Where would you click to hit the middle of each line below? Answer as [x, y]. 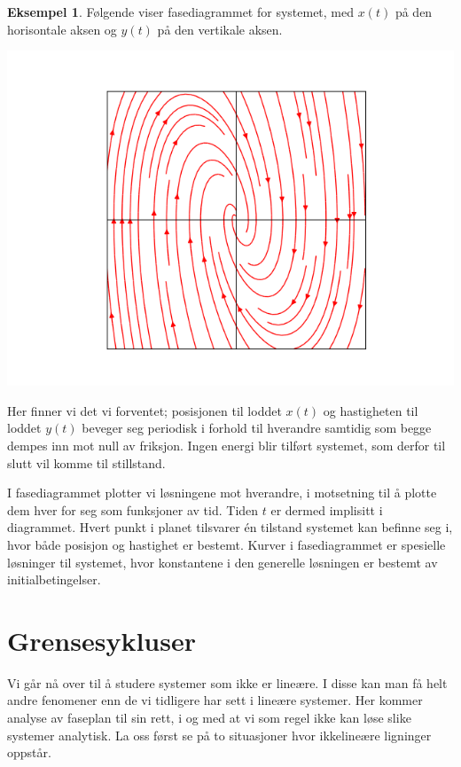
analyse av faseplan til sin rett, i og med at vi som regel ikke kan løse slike [209, 718]
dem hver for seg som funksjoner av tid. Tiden [133, 509]
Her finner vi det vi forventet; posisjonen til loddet [145, 410]
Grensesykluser [102, 640]
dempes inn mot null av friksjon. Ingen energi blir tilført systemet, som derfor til [227, 445]
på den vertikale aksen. [220, 29]
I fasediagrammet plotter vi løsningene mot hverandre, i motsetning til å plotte [222, 493]
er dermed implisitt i [327, 509]
